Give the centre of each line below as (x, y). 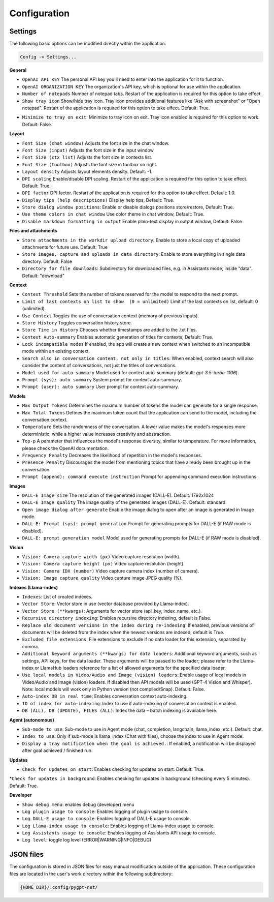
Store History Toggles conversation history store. (77, 322)
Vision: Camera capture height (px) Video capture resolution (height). (103, 564)
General (18, 70)
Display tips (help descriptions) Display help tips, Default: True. (98, 200)
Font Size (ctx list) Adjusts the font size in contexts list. (87, 157)
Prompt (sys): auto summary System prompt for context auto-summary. (102, 380)
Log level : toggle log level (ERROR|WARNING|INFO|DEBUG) (87, 840)
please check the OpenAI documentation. (65, 448)
